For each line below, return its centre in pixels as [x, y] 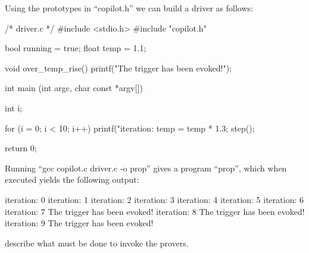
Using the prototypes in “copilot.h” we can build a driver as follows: [129, 8]
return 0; [21, 148]
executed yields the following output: [72, 179]
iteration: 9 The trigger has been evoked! [79, 223]
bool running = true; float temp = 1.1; [76, 48]
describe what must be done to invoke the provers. [97, 243]
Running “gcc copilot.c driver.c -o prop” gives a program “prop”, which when [146, 168]
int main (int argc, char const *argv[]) [74, 88]
